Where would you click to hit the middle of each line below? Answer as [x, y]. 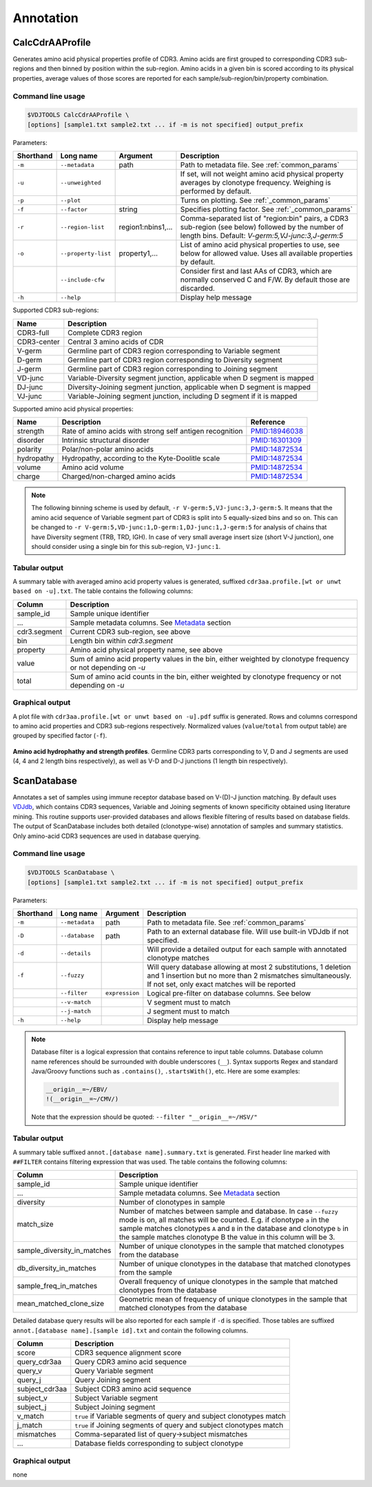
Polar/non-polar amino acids [108, 449]
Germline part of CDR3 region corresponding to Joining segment [173, 369]
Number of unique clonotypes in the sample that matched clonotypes [231, 1246]
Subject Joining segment [115, 1407]
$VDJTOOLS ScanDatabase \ [71, 873]
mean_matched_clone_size [61, 1303]
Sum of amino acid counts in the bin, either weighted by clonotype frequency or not [206, 677]
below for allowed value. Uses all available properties [266, 253]
